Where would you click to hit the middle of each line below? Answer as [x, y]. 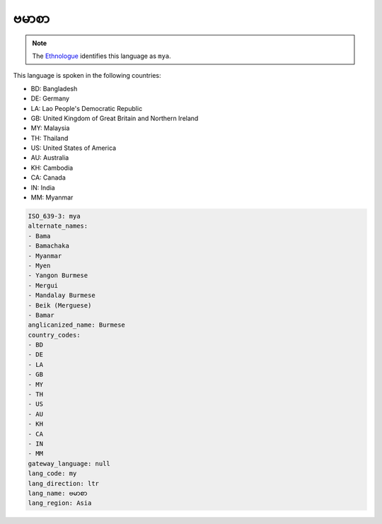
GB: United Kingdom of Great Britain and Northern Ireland [115, 118]
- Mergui [43, 285]
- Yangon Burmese [58, 275]
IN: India [43, 187]
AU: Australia [50, 158]
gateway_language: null [69, 464]
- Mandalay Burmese [62, 296]
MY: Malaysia [50, 128]
